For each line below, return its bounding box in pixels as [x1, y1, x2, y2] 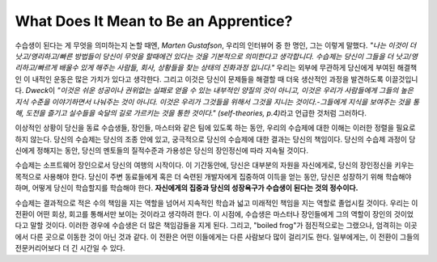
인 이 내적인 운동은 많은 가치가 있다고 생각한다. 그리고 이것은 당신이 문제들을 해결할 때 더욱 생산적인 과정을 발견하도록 [15, 74, 384, 84]
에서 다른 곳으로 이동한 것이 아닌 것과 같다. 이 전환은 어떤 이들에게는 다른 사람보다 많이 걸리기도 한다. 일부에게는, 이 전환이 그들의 [15, 231, 420, 242]
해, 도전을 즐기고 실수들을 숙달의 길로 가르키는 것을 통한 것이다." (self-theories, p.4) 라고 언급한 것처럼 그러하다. [15, 108, 367, 117]
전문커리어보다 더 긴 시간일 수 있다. [15, 243, 125, 253]
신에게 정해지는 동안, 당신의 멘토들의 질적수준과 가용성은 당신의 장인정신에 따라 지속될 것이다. [15, 146, 309, 155]
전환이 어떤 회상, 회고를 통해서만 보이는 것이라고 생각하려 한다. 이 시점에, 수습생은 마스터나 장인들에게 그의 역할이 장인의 [15, 209, 392, 219]
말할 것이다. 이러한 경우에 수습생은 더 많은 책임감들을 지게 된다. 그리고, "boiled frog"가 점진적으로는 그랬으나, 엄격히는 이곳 [29, 221, 418, 230]
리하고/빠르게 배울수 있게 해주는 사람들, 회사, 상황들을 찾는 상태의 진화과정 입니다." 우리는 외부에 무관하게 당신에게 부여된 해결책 [15, 63, 417, 73]
